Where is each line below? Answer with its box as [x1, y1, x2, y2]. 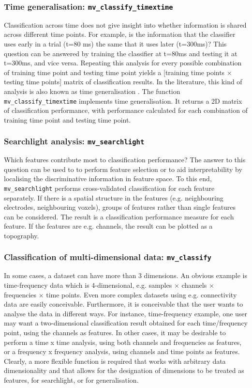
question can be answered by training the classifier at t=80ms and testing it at [4, 48, 237, 58]
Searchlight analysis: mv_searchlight [4, 135, 145, 147]
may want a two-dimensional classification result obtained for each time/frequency [4, 318, 248, 328]
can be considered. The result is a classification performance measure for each [4, 211, 234, 221]
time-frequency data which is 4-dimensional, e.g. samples [4, 279, 172, 290]
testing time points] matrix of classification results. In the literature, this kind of [4, 77, 242, 87]
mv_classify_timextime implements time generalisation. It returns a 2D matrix [4, 95, 242, 106]
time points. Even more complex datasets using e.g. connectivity [46, 289, 237, 299]
